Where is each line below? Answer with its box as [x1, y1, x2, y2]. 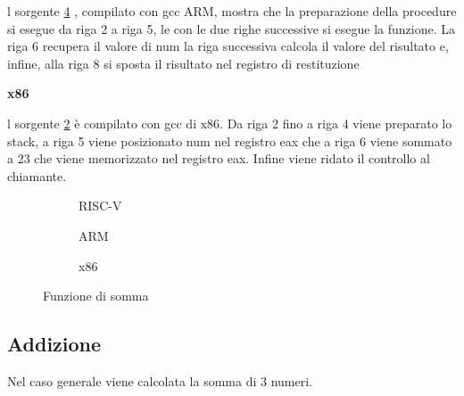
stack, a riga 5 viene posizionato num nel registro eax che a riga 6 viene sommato [7, 131, 452, 150]
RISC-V [79, 196, 122, 215]
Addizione [7, 330, 102, 358]
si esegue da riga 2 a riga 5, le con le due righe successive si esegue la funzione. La [7, 19, 456, 37]
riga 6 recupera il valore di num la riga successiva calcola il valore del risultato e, [7, 37, 449, 55]
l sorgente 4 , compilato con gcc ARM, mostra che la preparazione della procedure [7, 2, 457, 20]
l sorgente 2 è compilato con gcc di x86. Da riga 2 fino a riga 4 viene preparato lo [7, 113, 452, 132]
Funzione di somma [43, 286, 149, 305]
